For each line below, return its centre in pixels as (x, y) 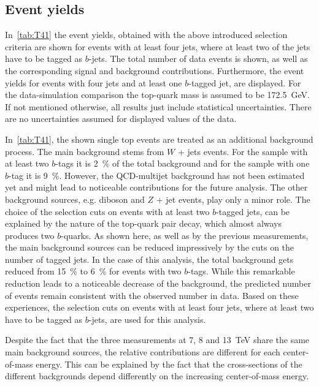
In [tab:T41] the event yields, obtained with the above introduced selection (146, 35)
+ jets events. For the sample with (243, 151)
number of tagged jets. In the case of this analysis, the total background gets (149, 259)
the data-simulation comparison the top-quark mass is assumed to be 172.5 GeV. (157, 95)
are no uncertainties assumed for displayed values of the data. (121, 119)
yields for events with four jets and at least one (94, 82)
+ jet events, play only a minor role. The (233, 199)
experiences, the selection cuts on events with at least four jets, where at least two (159, 307)
